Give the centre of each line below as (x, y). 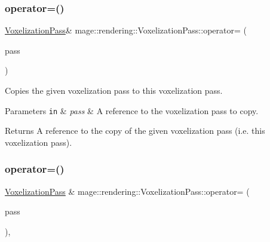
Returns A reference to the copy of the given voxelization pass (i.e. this (135, 131)
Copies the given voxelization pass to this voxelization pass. (114, 90)
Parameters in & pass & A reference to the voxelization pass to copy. (132, 110)
